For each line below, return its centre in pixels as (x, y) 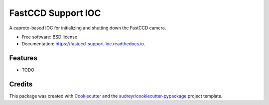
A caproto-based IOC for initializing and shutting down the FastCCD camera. (88, 28)
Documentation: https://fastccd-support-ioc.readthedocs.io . (83, 44)
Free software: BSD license (49, 37)
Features (23, 58)
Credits (21, 84)
